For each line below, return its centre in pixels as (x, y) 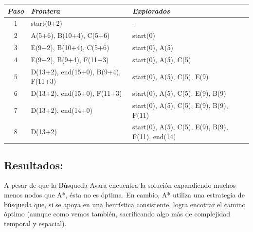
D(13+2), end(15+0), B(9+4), (76, 71)
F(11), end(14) (154, 136)
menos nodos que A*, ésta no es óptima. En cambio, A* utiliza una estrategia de (124, 194)
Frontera (45, 10)
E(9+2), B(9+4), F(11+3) (70, 59)
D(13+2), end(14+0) (62, 110)
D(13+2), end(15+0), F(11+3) (76, 93)
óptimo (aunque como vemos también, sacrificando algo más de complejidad (117, 214)
